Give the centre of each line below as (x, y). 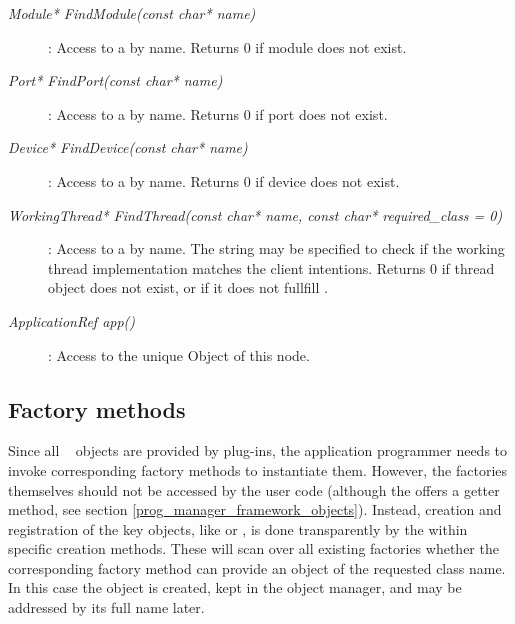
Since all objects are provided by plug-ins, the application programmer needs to (257, 450)
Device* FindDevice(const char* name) (128, 147)
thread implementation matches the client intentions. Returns (237, 267)
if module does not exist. (331, 46)
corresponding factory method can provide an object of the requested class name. (257, 567)
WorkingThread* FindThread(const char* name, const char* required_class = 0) (255, 214)
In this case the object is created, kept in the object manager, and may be (235, 587)
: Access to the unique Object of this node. (179, 354)
